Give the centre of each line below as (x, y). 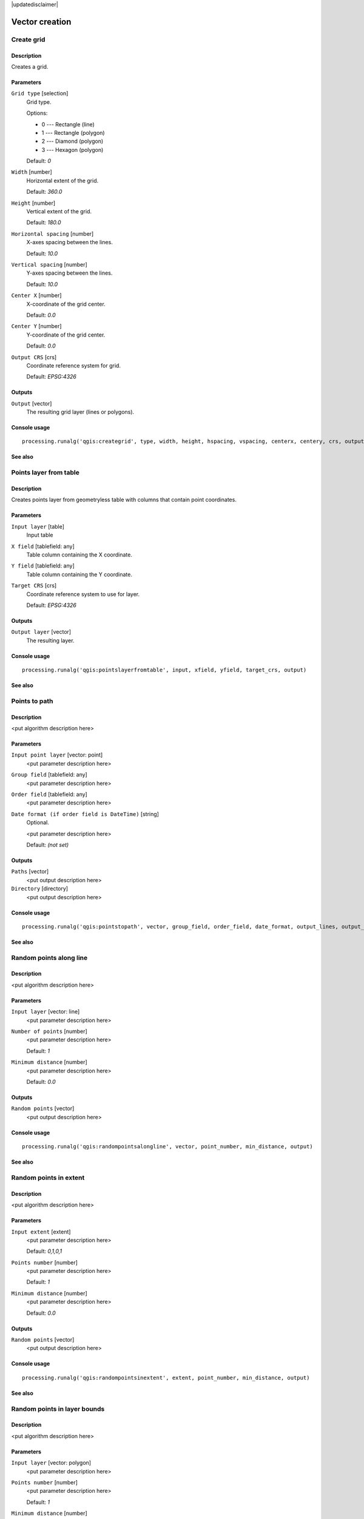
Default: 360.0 (44, 192)
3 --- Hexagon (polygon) (72, 149)
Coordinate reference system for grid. (74, 365)
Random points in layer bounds (58, 1408)
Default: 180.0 (44, 222)
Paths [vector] (30, 871)
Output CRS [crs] (34, 357)
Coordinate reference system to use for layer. (83, 594)
